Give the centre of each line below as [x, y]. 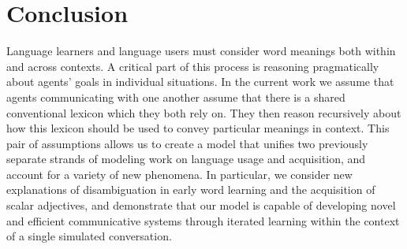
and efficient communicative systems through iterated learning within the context [203, 220]
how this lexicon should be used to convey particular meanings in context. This [198, 128]
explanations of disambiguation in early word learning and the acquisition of [191, 190]
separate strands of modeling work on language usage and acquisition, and [186, 159]
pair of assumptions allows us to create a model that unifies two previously [187, 143]
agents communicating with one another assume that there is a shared [176, 97]
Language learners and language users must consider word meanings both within [201, 51]
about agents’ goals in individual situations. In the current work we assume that [200, 82]
